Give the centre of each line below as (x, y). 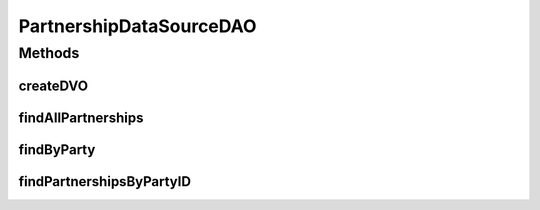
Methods (49, 53)
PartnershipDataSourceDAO (137, 26)
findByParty (57, 149)
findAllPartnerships (81, 117)
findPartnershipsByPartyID (105, 181)
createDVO (53, 85)
